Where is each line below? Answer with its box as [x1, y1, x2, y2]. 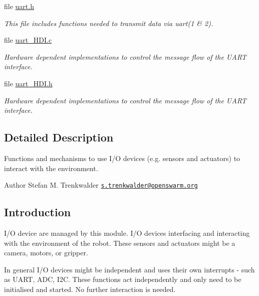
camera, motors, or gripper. [4, 247, 88, 258]
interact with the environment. [4, 163, 98, 173]
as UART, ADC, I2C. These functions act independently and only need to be [4, 274, 241, 284]
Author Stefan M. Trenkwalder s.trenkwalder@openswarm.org [4, 180, 198, 190]
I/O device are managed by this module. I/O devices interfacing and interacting [4, 228, 250, 238]
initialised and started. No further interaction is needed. [4, 283, 176, 294]
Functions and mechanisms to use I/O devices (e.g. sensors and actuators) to [4, 153, 240, 163]
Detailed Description [4, 129, 114, 145]
